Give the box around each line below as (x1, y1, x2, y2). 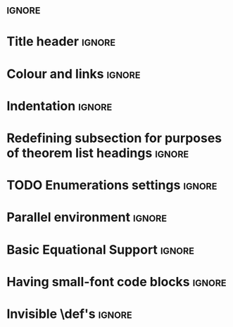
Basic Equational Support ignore (6, 241, 195, 257)
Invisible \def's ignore (6, 306, 132, 321)
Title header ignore (6, 34, 116, 50)
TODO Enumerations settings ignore (6, 177, 218, 193)
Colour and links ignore (6, 65, 141, 82)
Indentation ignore (6, 98, 113, 114)
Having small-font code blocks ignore (6, 274, 227, 290)
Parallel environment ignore (6, 210, 167, 226)
